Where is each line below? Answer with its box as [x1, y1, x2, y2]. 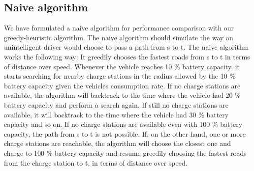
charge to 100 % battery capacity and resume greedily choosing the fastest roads [4, 147, 247, 158]
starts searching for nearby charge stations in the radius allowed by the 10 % [4, 71, 236, 81]
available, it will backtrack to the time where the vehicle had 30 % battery [4, 109, 229, 119]
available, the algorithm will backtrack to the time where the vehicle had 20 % [4, 90, 241, 100]
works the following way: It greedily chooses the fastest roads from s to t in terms [4, 51, 250, 61]
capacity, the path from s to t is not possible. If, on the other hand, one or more [4, 128, 246, 139]
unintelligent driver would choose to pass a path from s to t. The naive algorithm [4, 42, 249, 52]
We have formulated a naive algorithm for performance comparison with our [4, 23, 234, 33]
